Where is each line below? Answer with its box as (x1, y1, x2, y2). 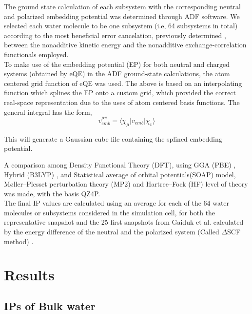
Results (4, 265, 55, 285)
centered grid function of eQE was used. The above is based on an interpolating (4, 78, 242, 88)
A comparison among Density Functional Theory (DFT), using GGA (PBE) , (4, 159, 236, 169)
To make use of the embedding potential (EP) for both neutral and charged (4, 59, 230, 69)
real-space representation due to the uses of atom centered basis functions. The (4, 97, 240, 107)
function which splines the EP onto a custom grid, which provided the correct (4, 87, 236, 98)
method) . (4, 236, 34, 246)
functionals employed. (4, 49, 69, 59)
